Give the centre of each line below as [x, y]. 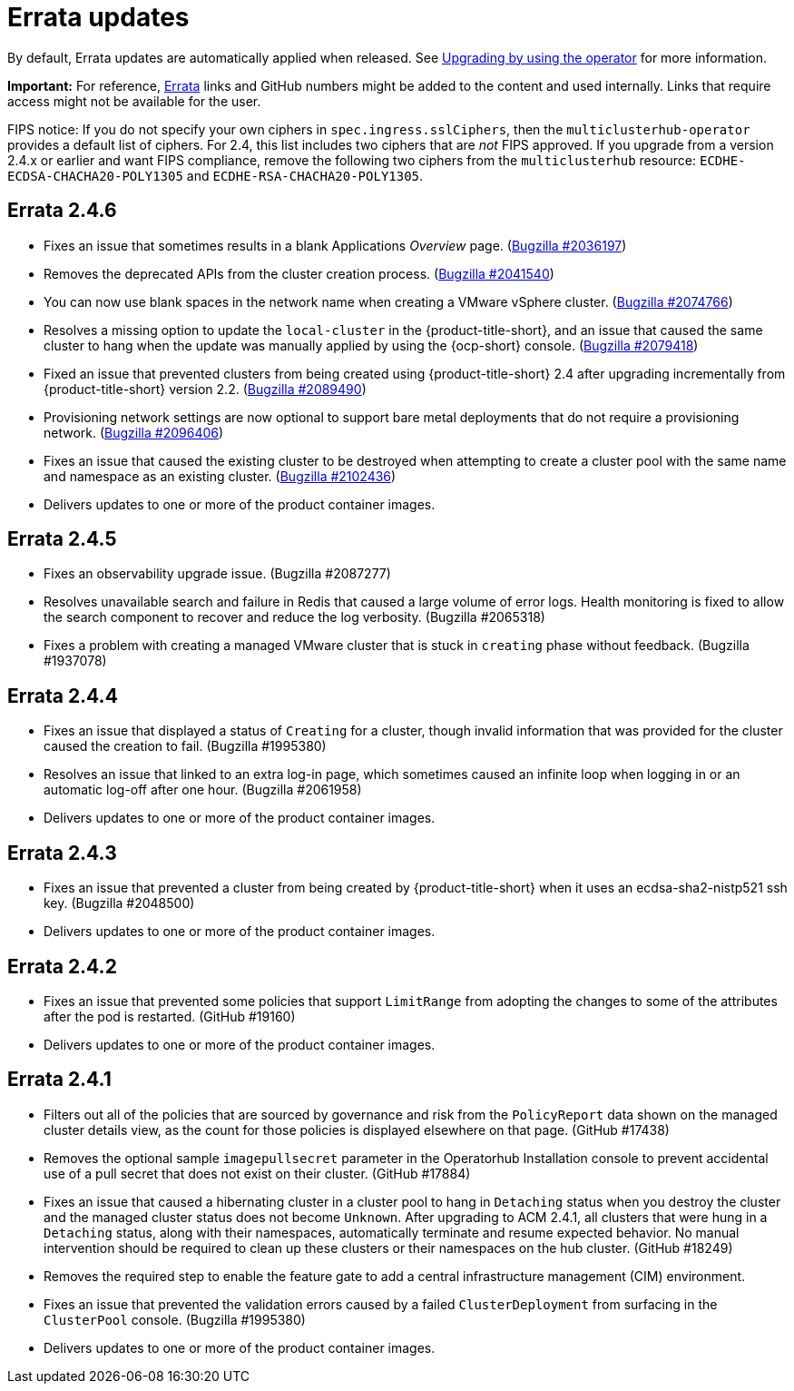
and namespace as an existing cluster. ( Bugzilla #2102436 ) [220, 476]
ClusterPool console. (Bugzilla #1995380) [175, 1319]
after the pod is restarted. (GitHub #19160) [170, 1016]
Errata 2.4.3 [62, 853]
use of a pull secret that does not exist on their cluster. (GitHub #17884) [257, 1173]
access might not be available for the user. [134, 101]
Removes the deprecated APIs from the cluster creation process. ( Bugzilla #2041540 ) [299, 273]
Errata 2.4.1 [59, 1080]
